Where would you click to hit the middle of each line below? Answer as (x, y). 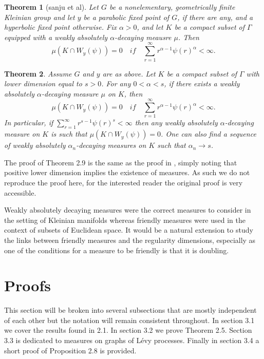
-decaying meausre (143, 37)
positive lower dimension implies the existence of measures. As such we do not (127, 172)
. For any (116, 83)
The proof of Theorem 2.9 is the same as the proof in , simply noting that (121, 162)
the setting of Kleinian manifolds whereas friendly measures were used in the (125, 220)
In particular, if (29, 122)
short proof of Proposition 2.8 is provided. (70, 350)
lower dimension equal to (43, 83)
